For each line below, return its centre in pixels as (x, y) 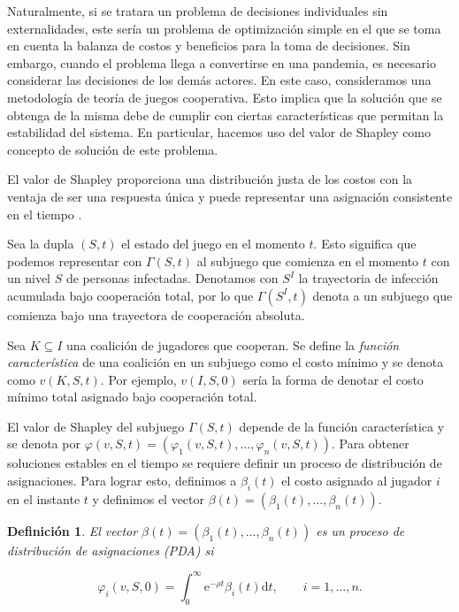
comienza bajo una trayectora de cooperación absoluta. (156, 314)
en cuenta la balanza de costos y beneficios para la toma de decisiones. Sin (209, 46)
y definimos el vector (149, 498)
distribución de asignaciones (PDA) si (111, 550)
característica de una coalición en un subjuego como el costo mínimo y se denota (226, 362)
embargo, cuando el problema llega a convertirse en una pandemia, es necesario (222, 62)
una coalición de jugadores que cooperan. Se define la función (233, 344)
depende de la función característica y (342, 426)
